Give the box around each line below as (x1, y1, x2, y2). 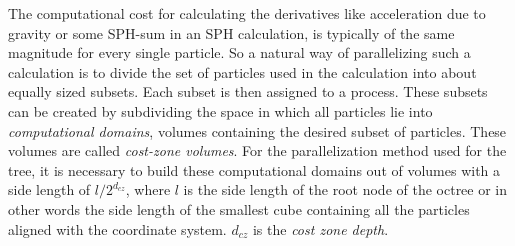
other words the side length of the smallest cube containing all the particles (8, 198, 470, 219)
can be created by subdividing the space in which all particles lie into (8, 100, 433, 121)
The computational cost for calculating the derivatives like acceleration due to (8, 3, 486, 23)
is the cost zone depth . (252, 218, 389, 239)
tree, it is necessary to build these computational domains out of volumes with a (8, 159, 501, 180)
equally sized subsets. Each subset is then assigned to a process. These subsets (8, 81, 488, 102)
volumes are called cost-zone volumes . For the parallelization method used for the (8, 140, 507, 161)
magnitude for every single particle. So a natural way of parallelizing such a (8, 42, 471, 63)
